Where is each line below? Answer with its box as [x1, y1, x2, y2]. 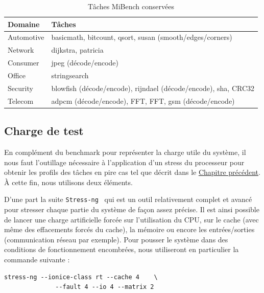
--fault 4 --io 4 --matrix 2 [55, 283, 154, 291]
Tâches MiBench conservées [88, 1, 174, 11]
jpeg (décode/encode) [51, 57, 119, 68]
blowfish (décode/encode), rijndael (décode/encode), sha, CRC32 [51, 82, 255, 93]
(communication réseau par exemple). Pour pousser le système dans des [4, 234, 228, 244]
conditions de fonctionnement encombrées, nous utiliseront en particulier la [4, 244, 239, 255]
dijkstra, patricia [51, 44, 104, 55]
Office [8, 70, 26, 80]
